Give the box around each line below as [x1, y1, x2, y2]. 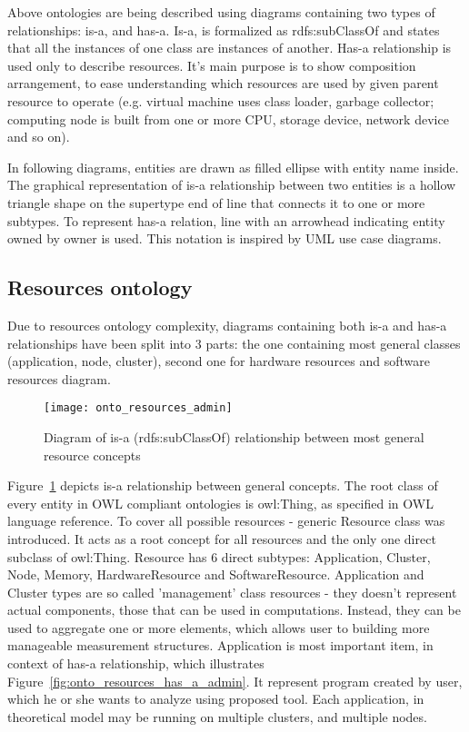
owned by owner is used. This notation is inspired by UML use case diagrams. [7, 229, 442, 248]
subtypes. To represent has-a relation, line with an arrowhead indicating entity [7, 211, 445, 230]
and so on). [7, 127, 70, 146]
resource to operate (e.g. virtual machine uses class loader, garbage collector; [7, 91, 434, 110]
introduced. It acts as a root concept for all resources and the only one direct [7, 529, 436, 548]
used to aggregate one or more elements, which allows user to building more [7, 618, 430, 637]
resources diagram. [7, 369, 111, 388]
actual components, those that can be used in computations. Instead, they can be [7, 600, 461, 619]
